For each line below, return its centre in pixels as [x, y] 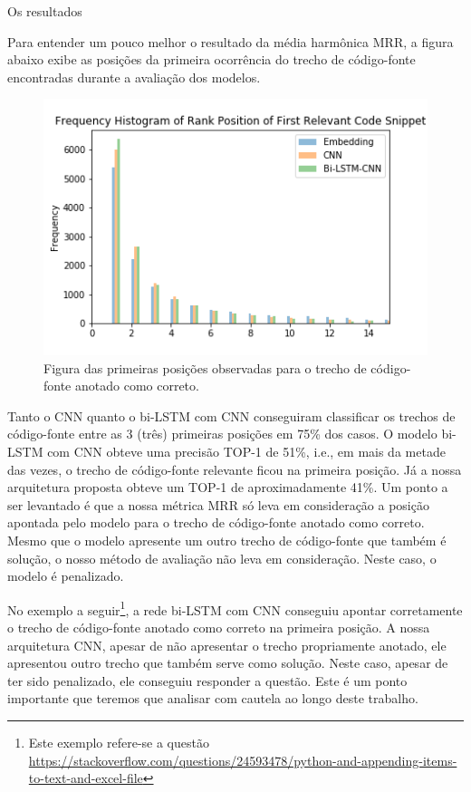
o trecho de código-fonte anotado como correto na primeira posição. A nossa [219, 627]
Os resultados [45, 11]
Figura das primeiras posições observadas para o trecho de [205, 367]
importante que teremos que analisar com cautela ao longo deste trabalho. [213, 698]
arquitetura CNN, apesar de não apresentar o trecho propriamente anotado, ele [227, 645]
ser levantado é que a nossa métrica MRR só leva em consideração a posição [218, 504]
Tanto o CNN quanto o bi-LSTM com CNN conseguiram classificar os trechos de [231, 415]
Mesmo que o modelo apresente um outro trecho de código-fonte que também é [227, 540]
